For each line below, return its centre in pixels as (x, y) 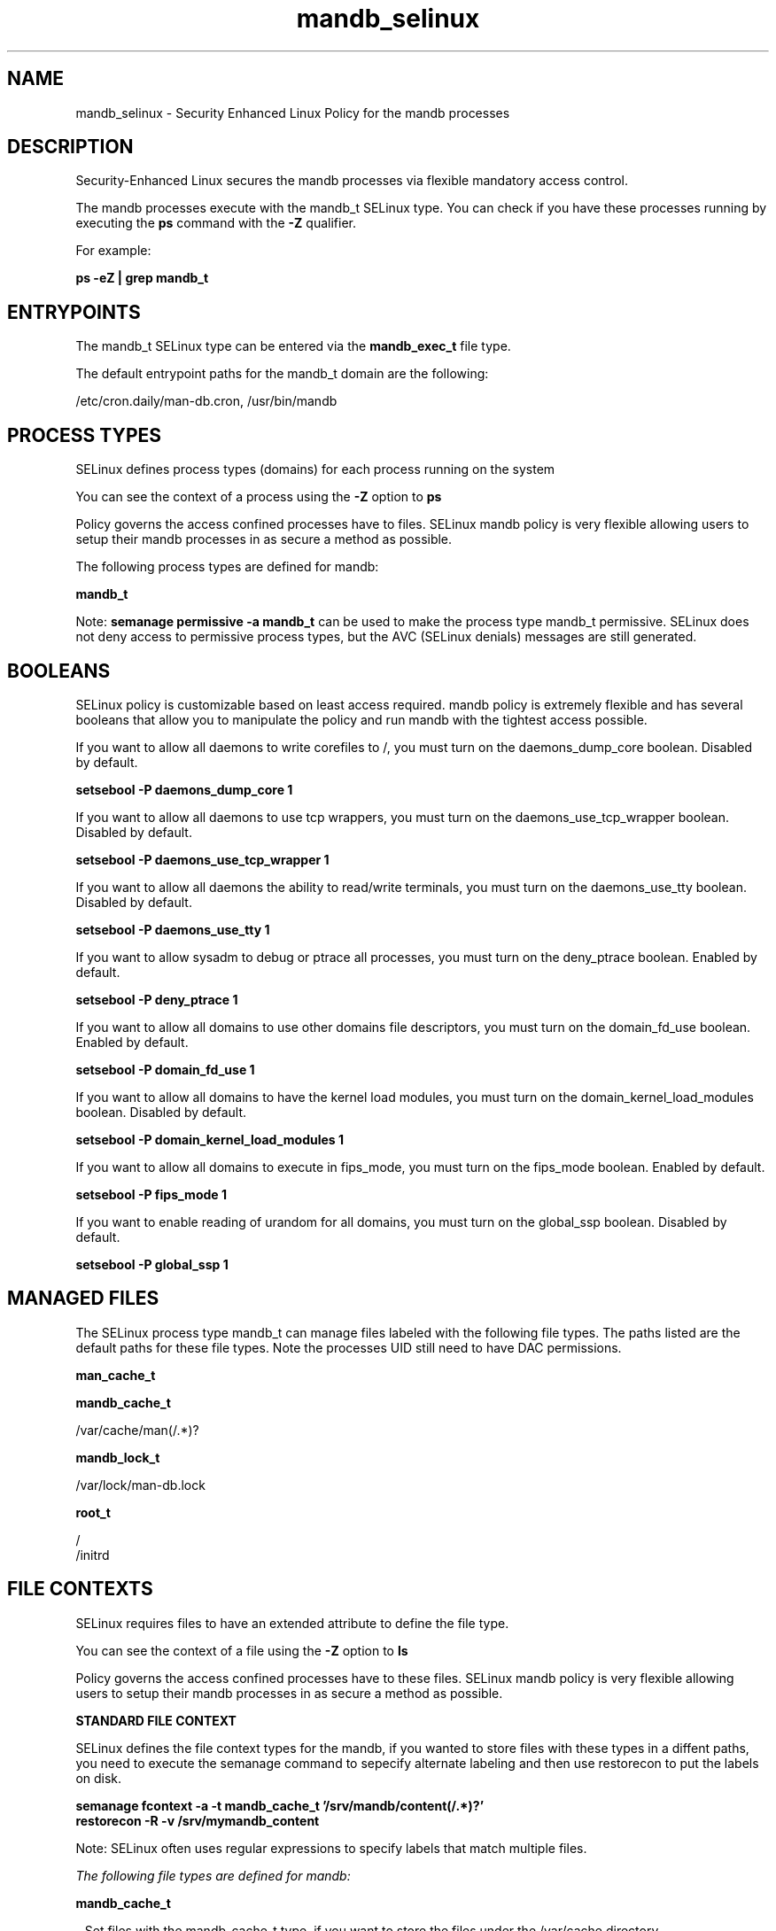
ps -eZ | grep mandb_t (142, 278)
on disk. (99, 1778)
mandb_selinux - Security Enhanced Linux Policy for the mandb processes (293, 112)
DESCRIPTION (70, 147)
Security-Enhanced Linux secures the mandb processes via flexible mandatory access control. (352, 181)
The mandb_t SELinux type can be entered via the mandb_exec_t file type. (293, 346)
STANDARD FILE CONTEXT (156, 1720)
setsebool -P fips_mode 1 (151, 1194)
